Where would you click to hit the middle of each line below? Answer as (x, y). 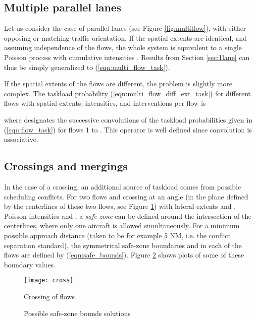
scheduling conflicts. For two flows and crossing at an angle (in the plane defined (126, 196)
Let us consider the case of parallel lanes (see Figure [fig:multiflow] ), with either (125, 28)
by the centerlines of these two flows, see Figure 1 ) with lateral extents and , (120, 206)
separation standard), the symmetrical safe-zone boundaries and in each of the (123, 245)
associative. (21, 139)
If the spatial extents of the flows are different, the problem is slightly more (118, 84)
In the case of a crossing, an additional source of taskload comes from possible (123, 186)
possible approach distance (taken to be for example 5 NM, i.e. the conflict (118, 235)
